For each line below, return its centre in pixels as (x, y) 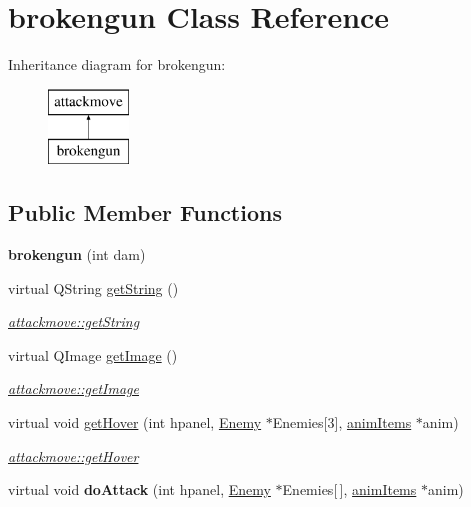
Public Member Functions (145, 212)
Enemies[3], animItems (342, 422)
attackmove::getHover (73, 455)
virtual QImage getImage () (93, 354)
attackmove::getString (74, 321)
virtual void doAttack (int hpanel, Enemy (139, 489)
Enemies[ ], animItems (349, 489)
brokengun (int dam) (77, 254)
